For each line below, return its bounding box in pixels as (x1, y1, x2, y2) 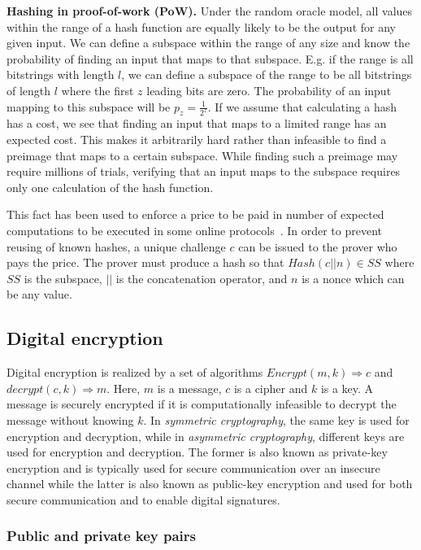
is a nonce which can (302, 269, 405, 286)
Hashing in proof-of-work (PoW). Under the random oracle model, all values (7, 2, 413, 19)
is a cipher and (233, 379, 308, 396)
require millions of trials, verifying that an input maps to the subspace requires (7, 163, 401, 180)
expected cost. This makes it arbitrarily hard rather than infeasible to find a (7, 131, 387, 148)
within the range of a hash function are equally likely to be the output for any (7, 18, 396, 35)
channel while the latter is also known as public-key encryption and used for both (7, 475, 413, 492)
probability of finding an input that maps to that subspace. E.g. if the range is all (7, 50, 414, 67)
